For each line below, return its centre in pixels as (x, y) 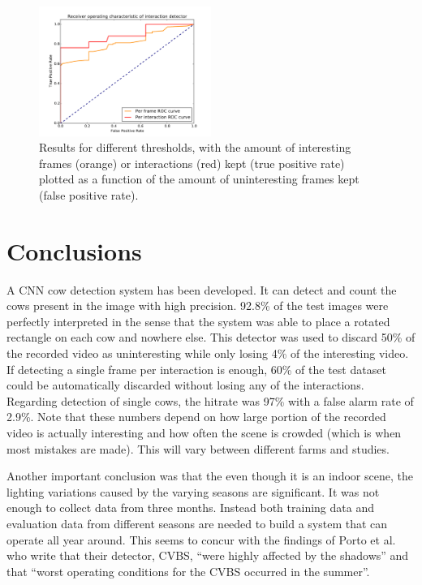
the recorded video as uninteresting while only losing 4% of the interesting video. (208, 353)
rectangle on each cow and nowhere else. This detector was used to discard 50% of (211, 337)
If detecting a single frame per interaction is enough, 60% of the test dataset (196, 369)
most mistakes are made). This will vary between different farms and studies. (198, 448)
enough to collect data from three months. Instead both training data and (190, 508)
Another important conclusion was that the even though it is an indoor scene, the (210, 476)
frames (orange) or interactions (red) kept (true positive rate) (192, 163)
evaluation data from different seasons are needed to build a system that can (197, 524)
